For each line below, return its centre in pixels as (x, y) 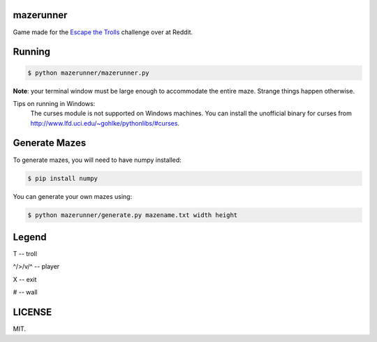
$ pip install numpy (62, 178)
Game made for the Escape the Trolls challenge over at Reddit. (103, 32)
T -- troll (25, 254)
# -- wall (25, 292)
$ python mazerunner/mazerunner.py (88, 73)
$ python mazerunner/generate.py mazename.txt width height (133, 215)
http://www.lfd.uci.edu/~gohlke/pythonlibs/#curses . (105, 123)
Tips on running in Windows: (54, 103)
